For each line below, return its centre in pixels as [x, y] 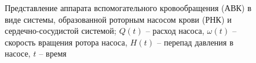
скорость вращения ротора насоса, [66, 42]
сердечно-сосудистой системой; [61, 31]
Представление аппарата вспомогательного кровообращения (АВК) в [128, 8]
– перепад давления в [195, 42]
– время [53, 53]
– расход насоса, [175, 31]
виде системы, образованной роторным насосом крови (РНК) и [118, 19]
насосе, [18, 53]
